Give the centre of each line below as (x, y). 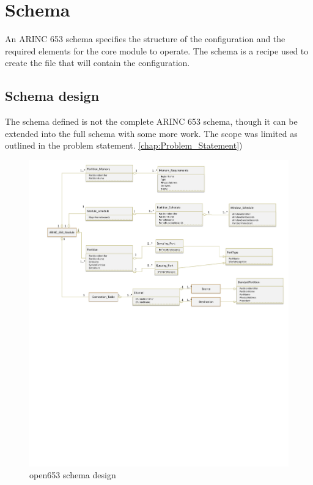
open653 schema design (73, 475)
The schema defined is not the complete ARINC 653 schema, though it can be (151, 121)
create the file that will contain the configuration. (98, 63)
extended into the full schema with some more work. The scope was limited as (151, 133)
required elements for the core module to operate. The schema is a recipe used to (157, 50)
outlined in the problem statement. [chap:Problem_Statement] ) (124, 145)
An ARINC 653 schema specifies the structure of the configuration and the (145, 39)
